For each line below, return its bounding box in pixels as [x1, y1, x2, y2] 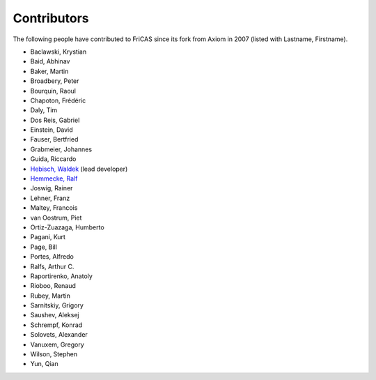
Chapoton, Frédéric [30, 96, 86, 105]
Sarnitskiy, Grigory [30, 301, 84, 310]
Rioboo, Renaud [30, 282, 77, 290]
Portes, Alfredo [30, 252, 75, 261]
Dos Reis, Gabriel [30, 116, 80, 124]
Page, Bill [30, 243, 57, 251]
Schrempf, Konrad [30, 321, 83, 329]
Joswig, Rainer [30, 184, 73, 192]
